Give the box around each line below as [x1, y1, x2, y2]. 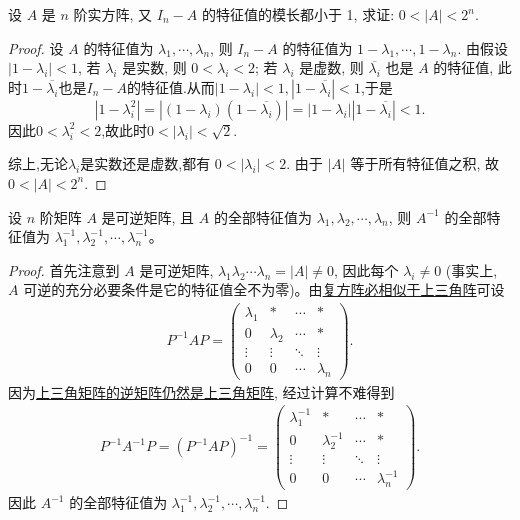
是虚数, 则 [299, 57, 364, 78]
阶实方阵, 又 [73, 4, 153, 24]
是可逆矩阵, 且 [101, 206, 195, 227]
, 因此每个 [333, 259, 399, 280]
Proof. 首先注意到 [8, 259, 120, 280]
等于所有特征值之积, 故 [350, 153, 499, 174]
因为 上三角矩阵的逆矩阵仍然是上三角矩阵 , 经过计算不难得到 [8, 381, 395, 402]
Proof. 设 [8, 37, 64, 58]
